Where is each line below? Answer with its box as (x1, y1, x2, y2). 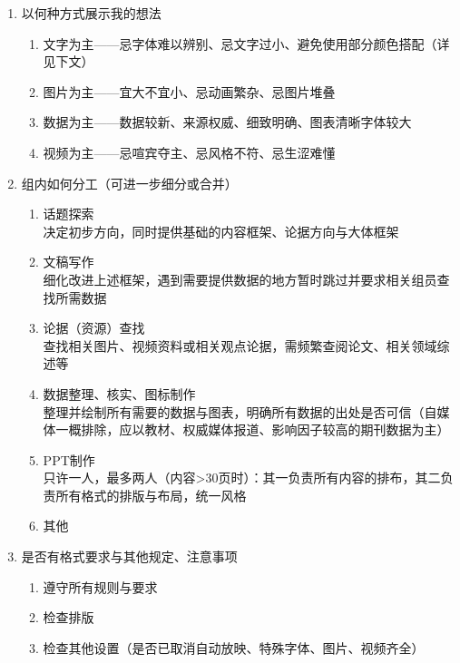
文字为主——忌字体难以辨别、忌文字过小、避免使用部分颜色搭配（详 (43, 34, 450, 53)
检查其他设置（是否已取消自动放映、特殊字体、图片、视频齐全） (43, 638, 425, 657)
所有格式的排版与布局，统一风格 (55, 485, 247, 504)
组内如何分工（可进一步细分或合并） (21, 173, 238, 192)
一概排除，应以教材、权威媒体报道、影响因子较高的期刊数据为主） (55, 420, 450, 439)
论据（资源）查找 (43, 318, 145, 337)
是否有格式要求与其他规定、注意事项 (21, 547, 238, 566)
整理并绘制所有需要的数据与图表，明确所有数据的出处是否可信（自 (43, 402, 437, 421)
